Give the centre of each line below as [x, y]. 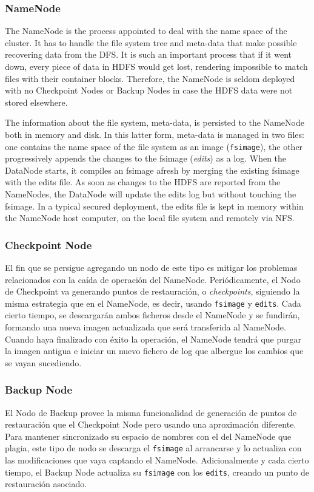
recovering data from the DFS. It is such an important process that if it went [148, 54]
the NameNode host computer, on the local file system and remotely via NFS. [150, 218]
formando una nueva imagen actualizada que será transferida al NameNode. [145, 327]
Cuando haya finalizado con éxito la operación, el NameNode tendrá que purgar [153, 339]
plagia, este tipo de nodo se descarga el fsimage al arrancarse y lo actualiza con [153, 448]
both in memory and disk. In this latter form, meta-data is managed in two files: [155, 134]
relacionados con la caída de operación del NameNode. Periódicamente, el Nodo [153, 279]
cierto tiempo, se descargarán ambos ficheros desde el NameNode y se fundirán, [152, 315]
